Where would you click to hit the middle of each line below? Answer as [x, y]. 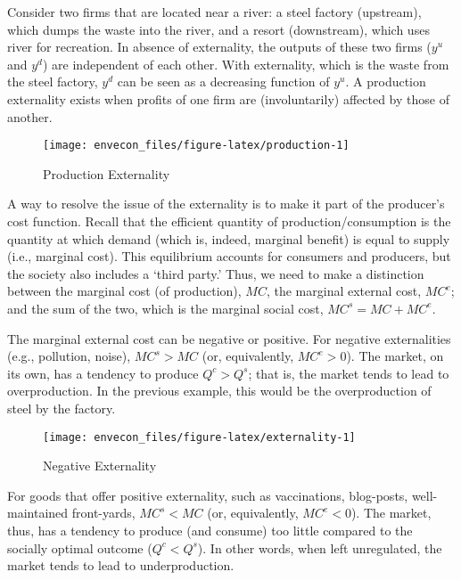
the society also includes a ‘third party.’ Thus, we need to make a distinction [216, 273]
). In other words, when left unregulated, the [320, 547]
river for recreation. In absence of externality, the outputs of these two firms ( [219, 47]
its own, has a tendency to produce [103, 373]
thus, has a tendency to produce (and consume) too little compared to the [210, 530]
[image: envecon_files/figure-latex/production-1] [196, 146]
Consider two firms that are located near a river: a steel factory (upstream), [214, 12]
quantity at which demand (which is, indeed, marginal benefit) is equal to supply [229, 238]
